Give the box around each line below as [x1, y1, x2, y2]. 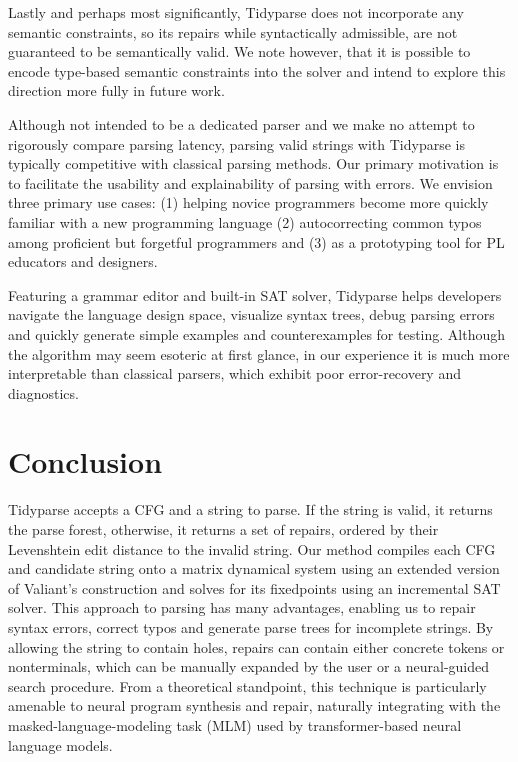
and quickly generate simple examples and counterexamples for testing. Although [8, 323, 506, 344]
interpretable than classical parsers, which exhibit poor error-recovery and [8, 363, 461, 384]
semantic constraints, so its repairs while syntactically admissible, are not [8, 21, 458, 42]
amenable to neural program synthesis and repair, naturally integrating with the [8, 695, 501, 716]
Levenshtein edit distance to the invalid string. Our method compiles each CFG [8, 538, 496, 559]
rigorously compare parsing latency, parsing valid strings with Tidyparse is [8, 133, 466, 154]
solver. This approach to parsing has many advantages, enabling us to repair [8, 597, 476, 618]
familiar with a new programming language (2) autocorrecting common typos [8, 211, 482, 232]
